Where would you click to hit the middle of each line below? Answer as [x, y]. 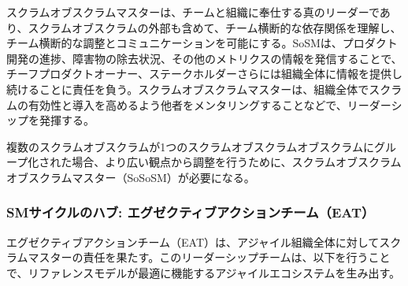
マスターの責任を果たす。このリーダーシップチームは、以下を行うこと [209, 257]
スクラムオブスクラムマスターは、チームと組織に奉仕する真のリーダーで [193, 12]
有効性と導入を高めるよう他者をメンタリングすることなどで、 [187, 104]
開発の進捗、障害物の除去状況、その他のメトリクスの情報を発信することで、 [204, 58]
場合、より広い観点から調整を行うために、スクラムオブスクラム [237, 162]
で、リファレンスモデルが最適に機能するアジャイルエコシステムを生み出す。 [204, 272]
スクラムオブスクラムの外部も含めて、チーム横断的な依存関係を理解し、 [215, 27]
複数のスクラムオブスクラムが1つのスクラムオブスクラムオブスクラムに [190, 146]
